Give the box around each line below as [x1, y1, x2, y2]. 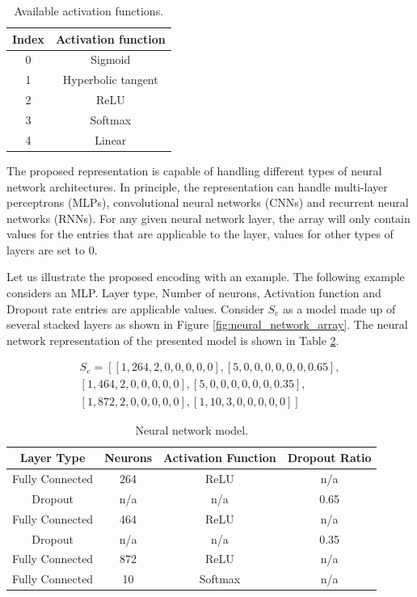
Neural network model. [135, 421, 249, 438]
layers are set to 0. [6, 241, 98, 258]
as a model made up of [283, 300, 396, 317]
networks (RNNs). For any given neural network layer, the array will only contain [6, 209, 411, 226]
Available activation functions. [14, 2, 164, 19]
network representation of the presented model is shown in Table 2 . [6, 331, 339, 348]
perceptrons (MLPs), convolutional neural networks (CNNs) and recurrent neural [6, 194, 409, 211]
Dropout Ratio [287, 449, 372, 466]
